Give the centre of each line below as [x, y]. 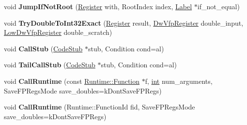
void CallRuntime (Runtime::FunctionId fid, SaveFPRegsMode [100, 107]
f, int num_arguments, [179, 81]
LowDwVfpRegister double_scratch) [58, 32]
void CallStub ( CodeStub [43, 48]
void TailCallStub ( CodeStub [50, 65]
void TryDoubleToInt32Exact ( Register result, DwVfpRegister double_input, [124, 23]
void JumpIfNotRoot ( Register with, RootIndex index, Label [98, 6]
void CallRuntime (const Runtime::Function [72, 81]
